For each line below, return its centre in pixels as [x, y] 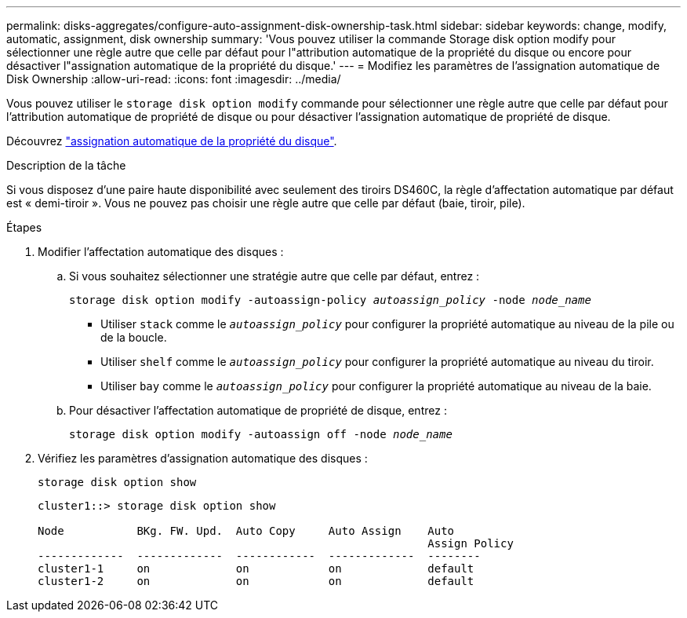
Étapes [24, 227]
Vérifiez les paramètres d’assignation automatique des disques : [203, 458]
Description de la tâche [66, 165]
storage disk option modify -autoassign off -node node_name [261, 434]
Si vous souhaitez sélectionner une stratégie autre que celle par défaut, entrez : [274, 276]
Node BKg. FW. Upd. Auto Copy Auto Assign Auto [246, 531]
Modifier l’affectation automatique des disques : [161, 252]
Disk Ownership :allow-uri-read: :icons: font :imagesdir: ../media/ [174, 79]
